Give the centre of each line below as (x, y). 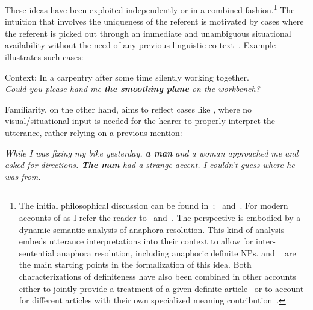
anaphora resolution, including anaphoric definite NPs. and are (176, 253)
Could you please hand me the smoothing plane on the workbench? (132, 89)
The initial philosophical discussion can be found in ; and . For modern (153, 206)
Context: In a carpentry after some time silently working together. (127, 77)
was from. (23, 176)
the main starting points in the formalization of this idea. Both (135, 265)
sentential (37, 253)
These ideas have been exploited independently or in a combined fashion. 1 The (150, 9)
